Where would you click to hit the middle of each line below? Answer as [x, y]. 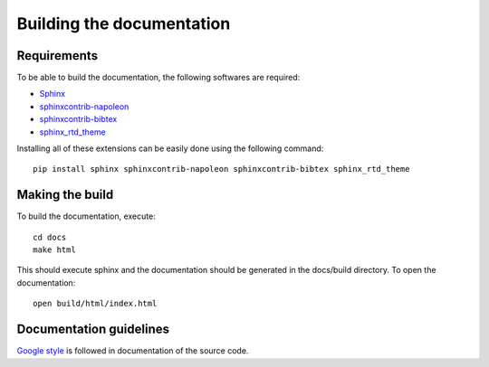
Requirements [58, 56]
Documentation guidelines [93, 329]
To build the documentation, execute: [86, 216]
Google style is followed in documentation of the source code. [133, 351]
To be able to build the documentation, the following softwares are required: [158, 78]
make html [54, 250]
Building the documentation [124, 24]
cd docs [50, 237]
